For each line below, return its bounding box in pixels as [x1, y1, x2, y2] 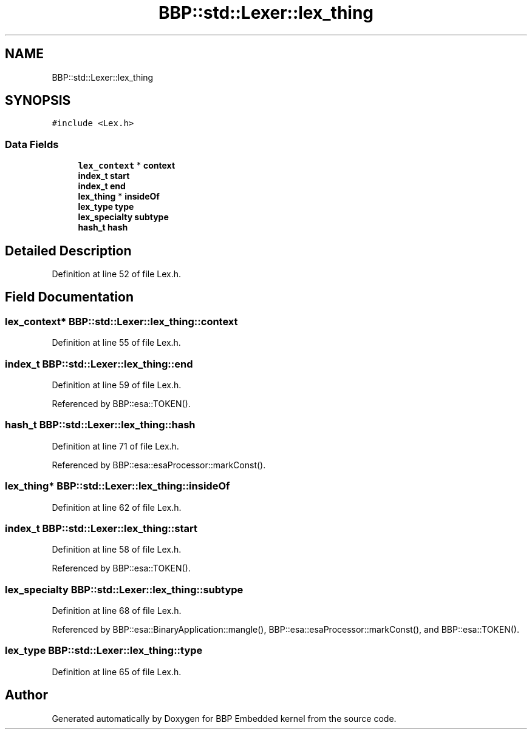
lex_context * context [78, 160, 176, 171]
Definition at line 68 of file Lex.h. [52, 605, 182, 616]
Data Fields [5, 138, 59, 150]
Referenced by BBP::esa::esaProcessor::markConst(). [52, 459, 266, 470]
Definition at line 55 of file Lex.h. [52, 337, 181, 348]
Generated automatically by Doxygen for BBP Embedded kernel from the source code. [52, 713, 397, 724]
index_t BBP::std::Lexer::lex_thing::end [5, 357, 193, 370]
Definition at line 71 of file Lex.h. [52, 440, 179, 451]
